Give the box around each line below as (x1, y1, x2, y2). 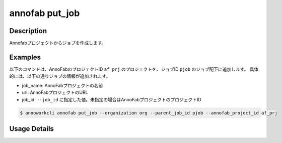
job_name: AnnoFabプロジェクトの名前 (22, 82, 103, 88)
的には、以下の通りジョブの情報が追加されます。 (9, 73, 111, 79)
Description (9, 27, 47, 35)
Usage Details (9, 124, 54, 133)
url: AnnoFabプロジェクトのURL (22, 89, 88, 95)
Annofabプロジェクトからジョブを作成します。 (9, 40, 106, 46)
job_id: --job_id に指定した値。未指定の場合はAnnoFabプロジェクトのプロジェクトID (22, 96, 201, 102)
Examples (9, 53, 41, 61)
